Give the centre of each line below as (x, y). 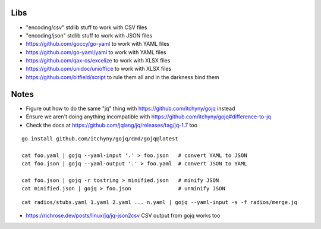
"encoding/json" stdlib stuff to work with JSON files (89, 35)
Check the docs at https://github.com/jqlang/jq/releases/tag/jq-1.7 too (111, 125)
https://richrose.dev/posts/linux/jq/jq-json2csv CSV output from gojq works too (123, 216)
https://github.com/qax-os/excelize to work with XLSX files (98, 61)
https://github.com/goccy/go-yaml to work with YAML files (97, 44)
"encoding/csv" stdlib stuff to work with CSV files (86, 27)
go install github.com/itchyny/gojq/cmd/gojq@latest (100, 139)
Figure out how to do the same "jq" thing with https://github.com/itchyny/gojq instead (130, 108)
